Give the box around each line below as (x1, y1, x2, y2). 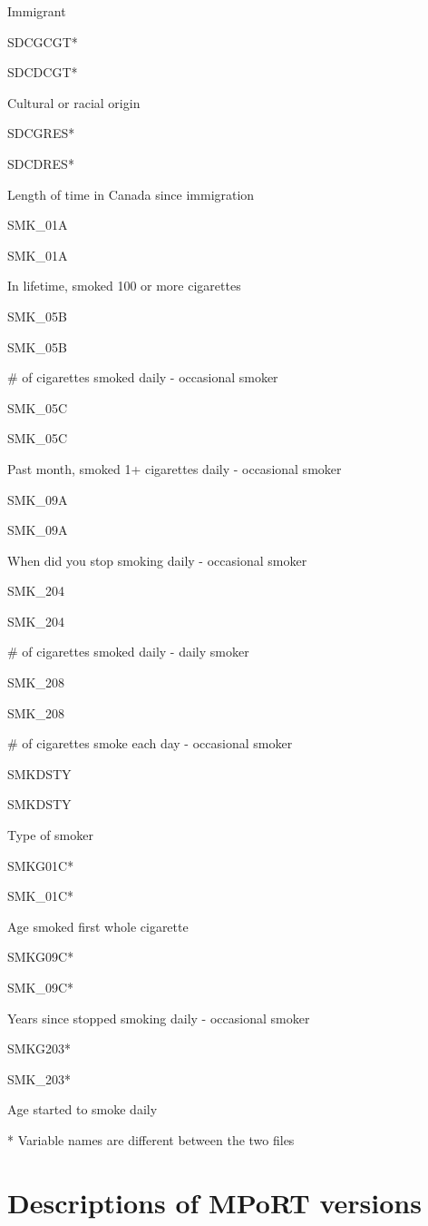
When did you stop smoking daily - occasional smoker (7, 550, 307, 569)
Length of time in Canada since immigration (7, 184, 255, 203)
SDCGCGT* (7, 32, 78, 51)
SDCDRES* (7, 153, 74, 173)
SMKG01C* (7, 855, 74, 875)
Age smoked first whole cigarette (7, 916, 189, 935)
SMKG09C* (7, 947, 74, 966)
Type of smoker (7, 826, 93, 845)
